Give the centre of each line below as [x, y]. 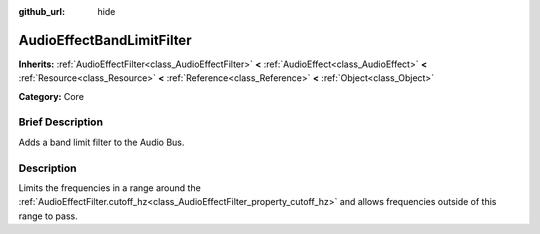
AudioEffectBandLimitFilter [105, 40]
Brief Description [61, 122]
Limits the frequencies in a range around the [110, 187]
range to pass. [48, 216]
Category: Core [51, 96]
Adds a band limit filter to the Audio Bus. [101, 142]
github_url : [41, 11]
